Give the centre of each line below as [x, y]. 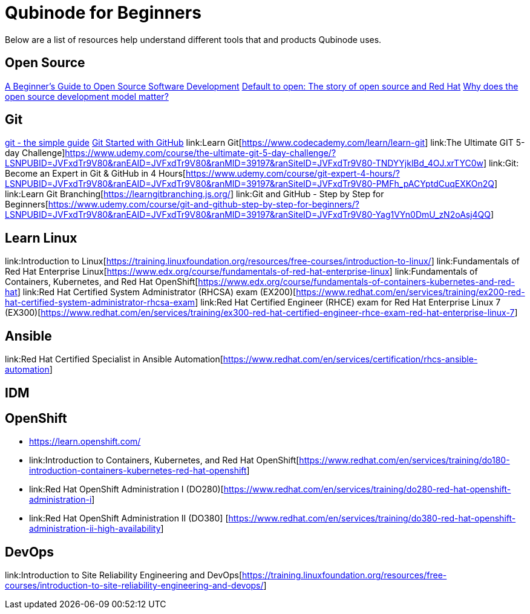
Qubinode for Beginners [103, 13]
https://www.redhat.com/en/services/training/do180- [404, 460]
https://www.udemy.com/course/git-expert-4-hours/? [293, 174]
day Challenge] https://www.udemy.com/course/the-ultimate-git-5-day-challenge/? [171, 153]
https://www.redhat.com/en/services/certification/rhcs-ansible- [350, 359]
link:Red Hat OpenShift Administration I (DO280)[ [126, 489]
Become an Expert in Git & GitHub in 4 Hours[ [95, 174]
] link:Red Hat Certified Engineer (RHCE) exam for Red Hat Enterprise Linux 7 [348, 302]
